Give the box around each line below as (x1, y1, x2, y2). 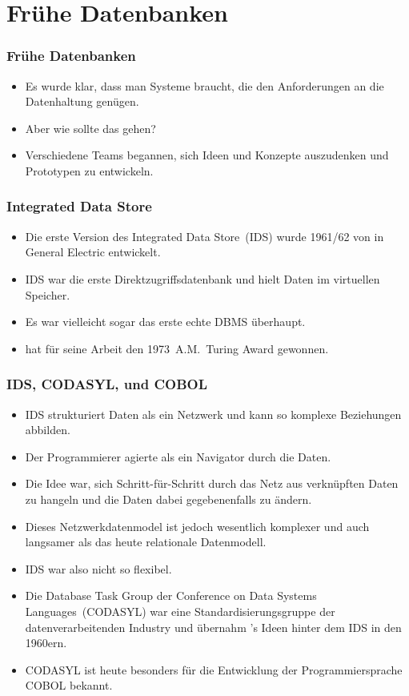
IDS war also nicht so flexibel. (25, 560, 172, 577)
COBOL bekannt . (25, 677, 113, 694)
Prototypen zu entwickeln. (25, 162, 154, 179)
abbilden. (25, 421, 70, 438)
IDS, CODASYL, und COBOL (6, 374, 208, 394)
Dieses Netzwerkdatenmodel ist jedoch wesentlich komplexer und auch (25, 517, 370, 534)
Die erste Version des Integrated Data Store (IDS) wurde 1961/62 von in (25, 227, 384, 244)
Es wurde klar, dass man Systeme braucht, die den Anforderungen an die (25, 77, 384, 94)
